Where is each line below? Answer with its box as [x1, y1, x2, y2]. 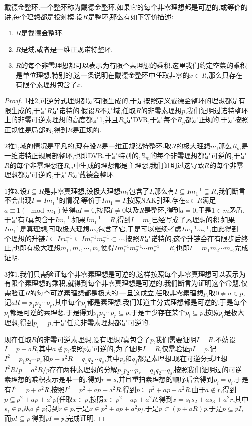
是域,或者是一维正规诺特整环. [21, 44, 113, 54]
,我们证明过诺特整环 [185, 105, 248, 115]
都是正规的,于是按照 [185, 115, 248, 125]
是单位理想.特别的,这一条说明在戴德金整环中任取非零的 [16, 69, 189, 80]
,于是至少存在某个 [129, 307, 186, 317]
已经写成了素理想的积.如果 [151, 214, 235, 224]
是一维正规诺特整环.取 [101, 141, 172, 151]
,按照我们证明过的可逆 [172, 364, 242, 374]
